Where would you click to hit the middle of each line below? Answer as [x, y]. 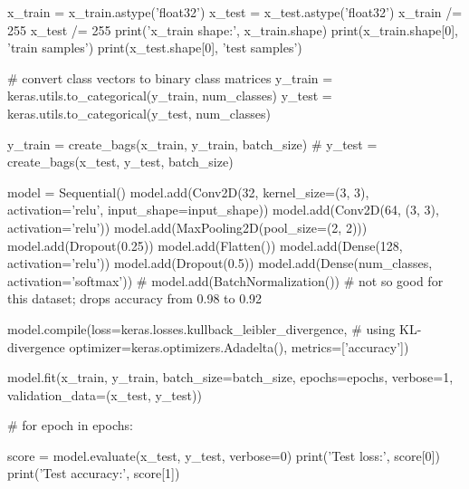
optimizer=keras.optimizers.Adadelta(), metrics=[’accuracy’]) [239, 346]
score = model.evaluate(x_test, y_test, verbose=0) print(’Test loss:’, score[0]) [224, 455]
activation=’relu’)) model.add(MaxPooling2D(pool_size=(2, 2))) [187, 227]
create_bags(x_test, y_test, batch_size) [120, 162]
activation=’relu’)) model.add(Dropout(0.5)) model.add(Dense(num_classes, [220, 263]
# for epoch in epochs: [70, 425]
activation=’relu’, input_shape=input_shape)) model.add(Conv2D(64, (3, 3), [223, 210]
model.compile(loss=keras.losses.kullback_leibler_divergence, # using [201, 328]
